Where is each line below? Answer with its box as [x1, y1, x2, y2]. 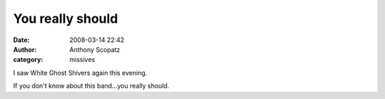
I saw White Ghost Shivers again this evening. [13, 68, 148, 77]
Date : [13, 36, 30, 44]
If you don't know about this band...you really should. [13, 82, 170, 90]
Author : [13, 45, 37, 53]
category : [13, 56, 43, 64]
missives [69, 56, 96, 64]
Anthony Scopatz [69, 45, 120, 53]
